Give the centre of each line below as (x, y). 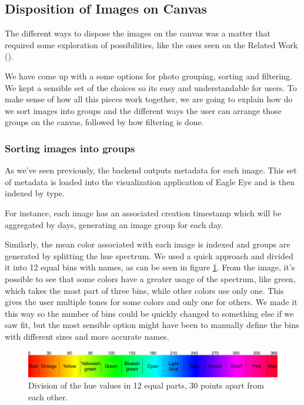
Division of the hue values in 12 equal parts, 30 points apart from (146, 385)
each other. (48, 396)
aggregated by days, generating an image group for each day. (114, 224)
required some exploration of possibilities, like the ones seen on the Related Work (151, 44)
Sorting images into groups (70, 148)
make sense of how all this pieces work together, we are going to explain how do (149, 99)
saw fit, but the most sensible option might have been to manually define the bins (152, 325)
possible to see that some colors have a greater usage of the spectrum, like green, (150, 278)
